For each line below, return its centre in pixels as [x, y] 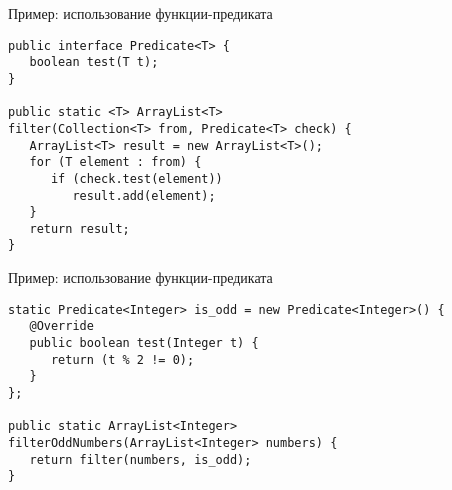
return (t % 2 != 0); [122, 359]
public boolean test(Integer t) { [144, 343]
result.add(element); [144, 195]
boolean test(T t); [94, 62]
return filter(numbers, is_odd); [140, 459]
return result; [79, 228]
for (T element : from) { [115, 162]
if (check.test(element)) [136, 178]
